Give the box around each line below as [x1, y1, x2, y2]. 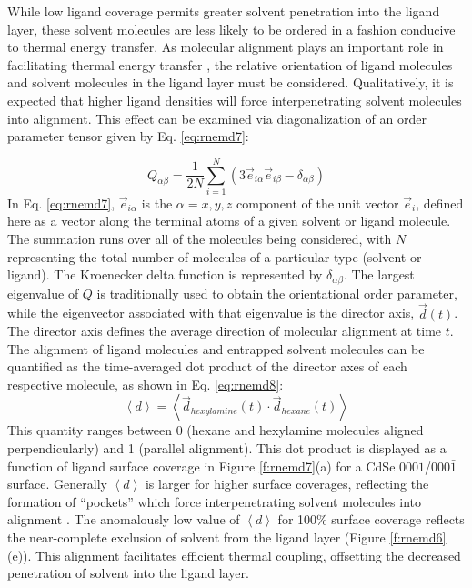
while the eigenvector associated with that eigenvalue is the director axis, [7, 303, 415, 322]
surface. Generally [7, 474, 107, 493]
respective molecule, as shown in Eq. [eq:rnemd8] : [7, 374, 284, 393]
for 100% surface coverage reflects [277, 510, 465, 529]
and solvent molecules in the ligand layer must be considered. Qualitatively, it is [7, 73, 454, 92]
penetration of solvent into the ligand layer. [7, 563, 249, 583]
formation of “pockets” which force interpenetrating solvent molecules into [7, 492, 421, 511]
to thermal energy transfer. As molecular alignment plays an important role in [7, 37, 444, 56]
